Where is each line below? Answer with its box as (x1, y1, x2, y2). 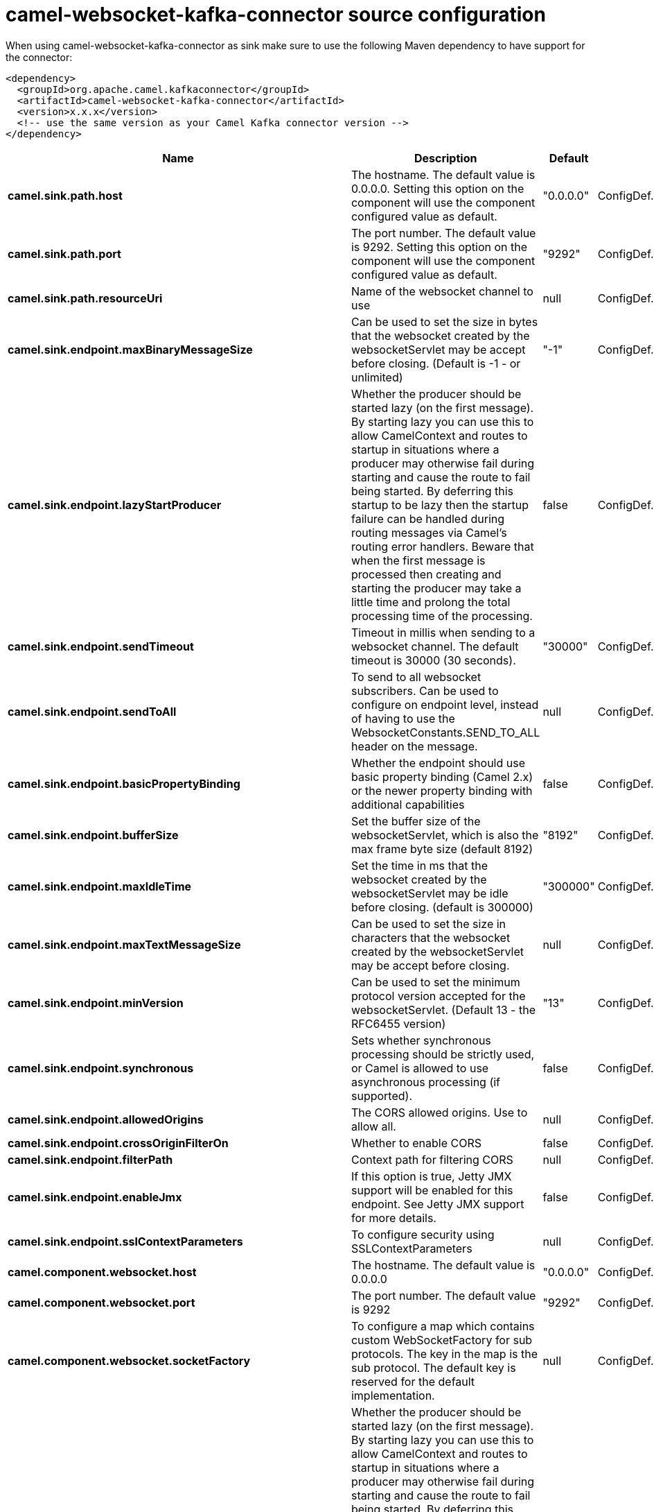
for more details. (351, 1210, 436, 1225)
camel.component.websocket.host (8, 1264, 197, 1279)
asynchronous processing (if (351, 1074, 501, 1089)
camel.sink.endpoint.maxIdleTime (8, 879, 192, 893)
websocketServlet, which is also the (351, 827, 539, 842)
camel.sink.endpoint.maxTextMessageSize (8, 937, 241, 952)
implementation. (351, 1388, 435, 1402)
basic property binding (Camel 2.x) (351, 769, 533, 784)
